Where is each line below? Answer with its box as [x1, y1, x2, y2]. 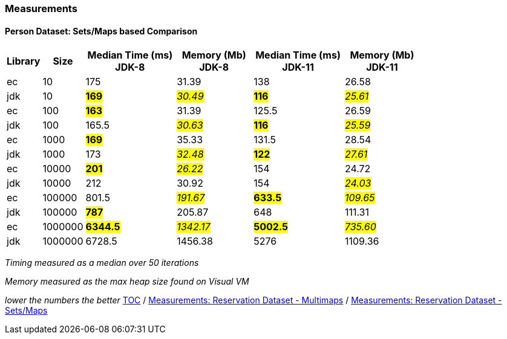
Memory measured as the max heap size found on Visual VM [5, 276, 249, 287]
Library [7, 55, 41, 68]
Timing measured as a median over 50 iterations [5, 257, 199, 268]
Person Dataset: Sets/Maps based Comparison [5, 25, 198, 36]
